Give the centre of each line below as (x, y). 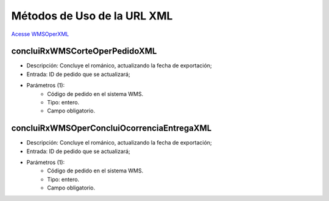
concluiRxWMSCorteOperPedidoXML (84, 51)
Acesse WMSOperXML (40, 34)
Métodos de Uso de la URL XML (92, 16)
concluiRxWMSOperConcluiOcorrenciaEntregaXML (111, 128)
